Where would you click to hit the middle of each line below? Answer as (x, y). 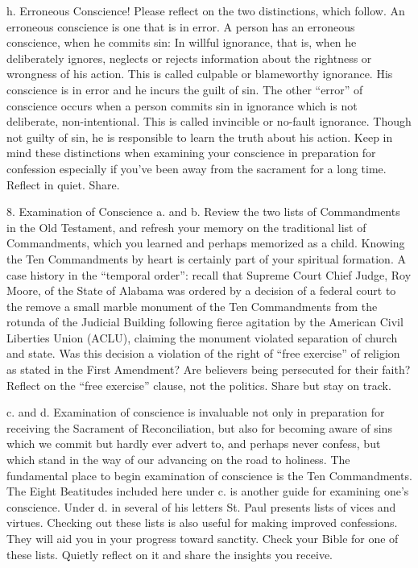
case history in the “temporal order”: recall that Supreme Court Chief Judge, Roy (209, 274)
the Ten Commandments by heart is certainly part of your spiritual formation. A (206, 258)
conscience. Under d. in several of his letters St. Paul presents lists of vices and (201, 506)
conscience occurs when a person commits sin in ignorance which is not (182, 105)
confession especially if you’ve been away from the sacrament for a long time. (197, 168)
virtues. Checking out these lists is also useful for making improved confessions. (202, 522)
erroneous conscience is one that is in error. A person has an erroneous (181, 26)
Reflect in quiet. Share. (63, 184)
